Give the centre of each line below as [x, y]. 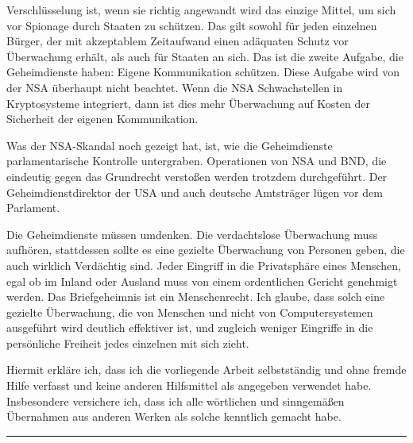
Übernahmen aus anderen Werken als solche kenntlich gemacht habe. [174, 416]
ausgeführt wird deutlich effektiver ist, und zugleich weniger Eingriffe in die [190, 327]
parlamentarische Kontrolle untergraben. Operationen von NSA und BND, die [197, 161]
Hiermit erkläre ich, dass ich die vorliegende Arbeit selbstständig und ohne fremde [206, 370]
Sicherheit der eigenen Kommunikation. [102, 119]
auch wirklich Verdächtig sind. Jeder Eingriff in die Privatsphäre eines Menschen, [204, 265]
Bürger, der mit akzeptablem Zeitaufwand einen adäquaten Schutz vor [178, 41]
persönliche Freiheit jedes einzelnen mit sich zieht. [128, 343]
